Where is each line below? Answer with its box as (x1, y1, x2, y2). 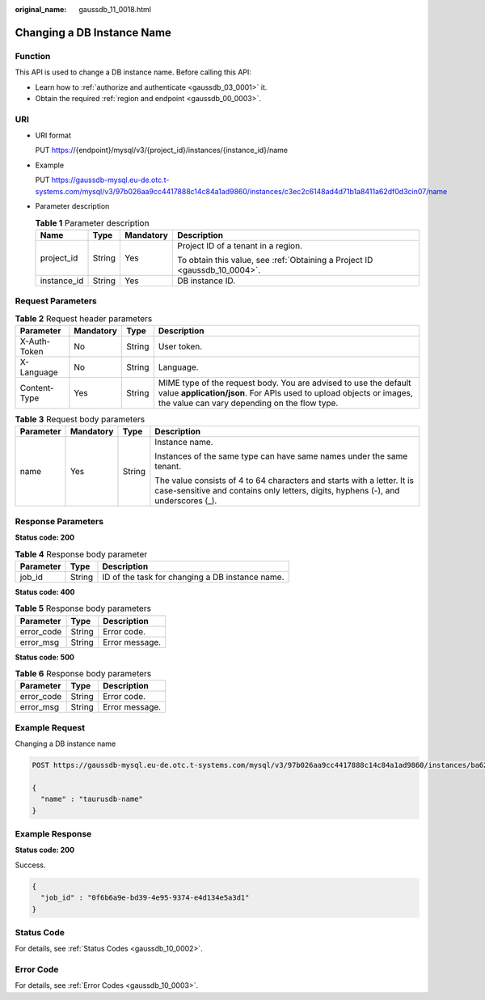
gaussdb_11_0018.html (78, 5, 151, 14)
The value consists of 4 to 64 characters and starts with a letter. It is (154, 475, 414, 486)
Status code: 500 (15, 652, 75, 662)
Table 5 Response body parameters (15, 603, 151, 614)
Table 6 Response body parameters (15, 668, 152, 680)
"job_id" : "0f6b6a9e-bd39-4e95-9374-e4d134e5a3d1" (40, 893, 250, 902)
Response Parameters (15, 515, 104, 527)
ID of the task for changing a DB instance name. (102, 571, 285, 583)
